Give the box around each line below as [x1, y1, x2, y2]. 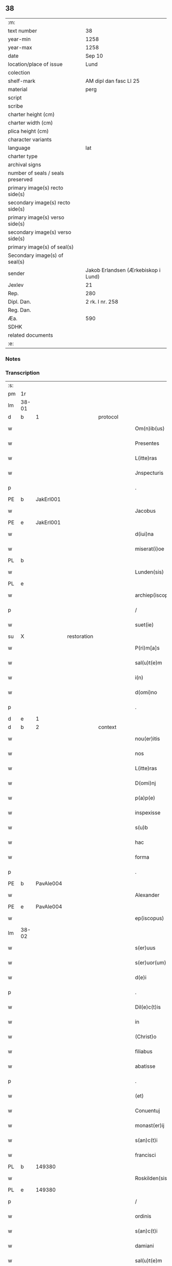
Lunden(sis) [135, 568, 164, 576]
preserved [8, 176, 33, 183]
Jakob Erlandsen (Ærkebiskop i [85, 266, 161, 273]
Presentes [135, 440, 160, 447]
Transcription [5, 369, 40, 376]
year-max [8, 44, 32, 51]
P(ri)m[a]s [135, 645, 160, 652]
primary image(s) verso [8, 214, 64, 221]
